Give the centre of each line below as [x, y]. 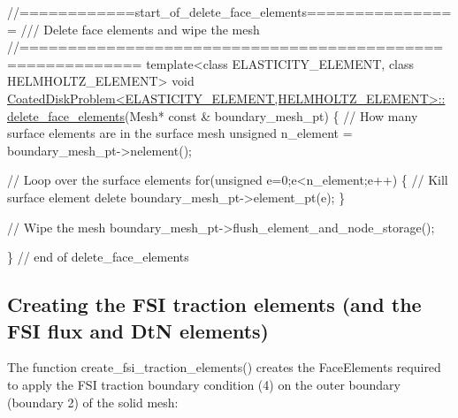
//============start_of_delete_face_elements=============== [229, 11]
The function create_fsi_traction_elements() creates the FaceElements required [224, 367]
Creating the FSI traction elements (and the [214, 304]
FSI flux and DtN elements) [138, 330]
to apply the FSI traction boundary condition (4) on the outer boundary [204, 384]
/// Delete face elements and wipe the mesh [140, 29]
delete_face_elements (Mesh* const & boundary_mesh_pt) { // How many [213, 115]
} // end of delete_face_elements [98, 257]
